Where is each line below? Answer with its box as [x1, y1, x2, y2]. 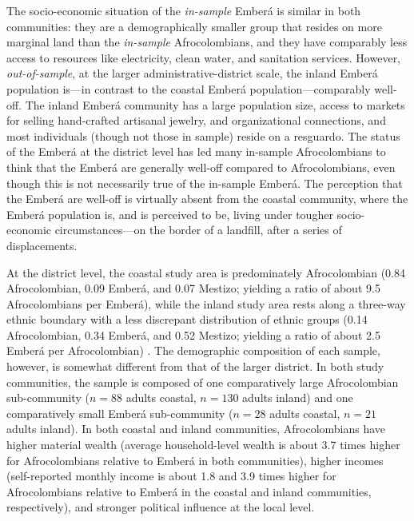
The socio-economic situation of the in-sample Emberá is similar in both [6, 2, 361, 18]
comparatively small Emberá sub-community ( [6, 404, 233, 421]
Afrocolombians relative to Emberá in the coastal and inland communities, [6, 483, 372, 499]
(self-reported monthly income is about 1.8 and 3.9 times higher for [6, 467, 336, 484]
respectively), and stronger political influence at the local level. [6, 499, 315, 515]
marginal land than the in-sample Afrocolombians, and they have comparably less [6, 34, 408, 50]
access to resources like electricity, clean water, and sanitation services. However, [6, 49, 401, 66]
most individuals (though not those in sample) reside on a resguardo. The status [6, 127, 400, 144]
